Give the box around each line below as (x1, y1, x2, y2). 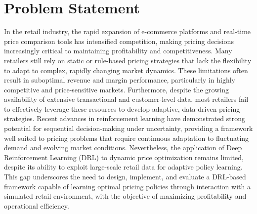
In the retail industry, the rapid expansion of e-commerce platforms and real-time (4, 26, 251, 37)
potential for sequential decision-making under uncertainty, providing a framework (4, 123, 253, 133)
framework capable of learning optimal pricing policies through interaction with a (4, 181, 251, 191)
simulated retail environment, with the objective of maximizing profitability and (4, 191, 247, 201)
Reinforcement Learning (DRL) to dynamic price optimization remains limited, (4, 152, 244, 162)
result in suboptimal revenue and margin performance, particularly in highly (4, 75, 235, 85)
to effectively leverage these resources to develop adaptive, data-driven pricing (4, 103, 240, 114)
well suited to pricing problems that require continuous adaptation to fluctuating (4, 132, 249, 143)
